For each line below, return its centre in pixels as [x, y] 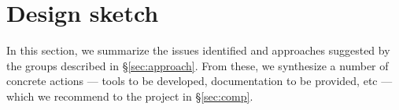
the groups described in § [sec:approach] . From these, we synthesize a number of [198, 65]
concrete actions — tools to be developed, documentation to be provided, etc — [199, 81]
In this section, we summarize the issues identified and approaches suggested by [198, 50]
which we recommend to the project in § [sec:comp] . [130, 96]
